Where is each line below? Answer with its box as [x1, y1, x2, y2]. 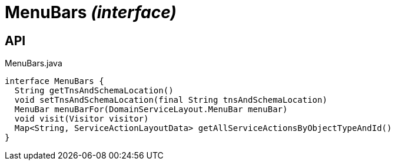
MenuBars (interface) [5, 2, 177, 22]
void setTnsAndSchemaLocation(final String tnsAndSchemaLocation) [14, 95, 327, 105]
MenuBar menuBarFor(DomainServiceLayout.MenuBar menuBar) [14, 105, 288, 115]
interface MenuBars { [5, 76, 104, 86]
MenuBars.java [5, 58, 62, 69]
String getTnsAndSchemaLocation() [14, 86, 174, 96]
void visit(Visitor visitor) [14, 114, 149, 124]
